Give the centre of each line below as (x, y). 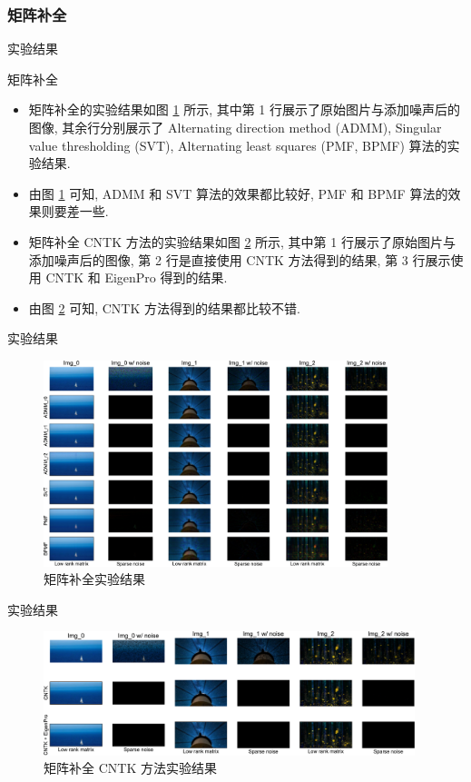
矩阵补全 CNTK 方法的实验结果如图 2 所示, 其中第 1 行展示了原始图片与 (242, 241)
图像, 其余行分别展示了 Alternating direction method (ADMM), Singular (235, 127)
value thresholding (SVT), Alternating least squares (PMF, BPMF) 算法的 (238, 145)
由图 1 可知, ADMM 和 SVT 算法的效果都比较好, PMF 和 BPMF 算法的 (238, 193)
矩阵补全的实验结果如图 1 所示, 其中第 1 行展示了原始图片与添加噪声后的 (245, 109)
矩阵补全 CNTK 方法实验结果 (130, 768)
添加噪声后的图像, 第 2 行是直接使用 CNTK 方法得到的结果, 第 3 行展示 (240, 259)
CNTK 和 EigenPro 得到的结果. (137, 277)
